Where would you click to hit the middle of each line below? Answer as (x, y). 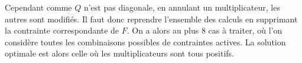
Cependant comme (38, 7)
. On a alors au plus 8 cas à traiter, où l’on (204, 30)
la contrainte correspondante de (62, 30)
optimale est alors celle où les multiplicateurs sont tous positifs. (119, 53)
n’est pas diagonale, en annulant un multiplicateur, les (182, 7)
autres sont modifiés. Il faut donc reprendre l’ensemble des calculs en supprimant (151, 19)
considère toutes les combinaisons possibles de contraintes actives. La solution (145, 42)
